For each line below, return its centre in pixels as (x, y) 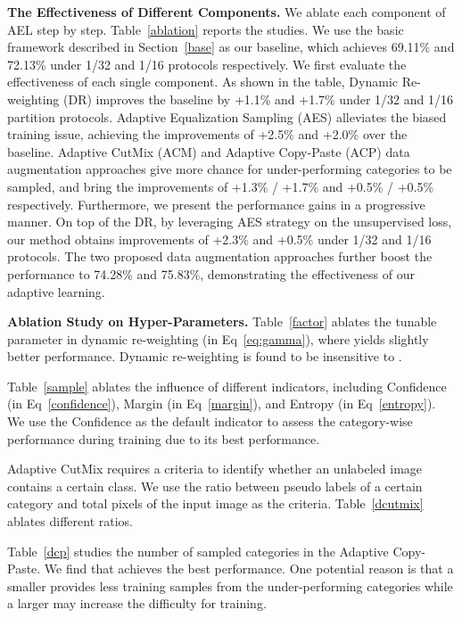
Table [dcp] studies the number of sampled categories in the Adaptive (198, 551)
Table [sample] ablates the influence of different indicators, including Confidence (227, 386)
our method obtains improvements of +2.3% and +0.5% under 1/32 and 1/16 (219, 239)
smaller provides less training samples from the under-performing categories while (230, 585)
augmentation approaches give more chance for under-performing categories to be (230, 169)
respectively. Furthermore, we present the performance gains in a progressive (216, 204)
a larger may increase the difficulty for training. (137, 603)
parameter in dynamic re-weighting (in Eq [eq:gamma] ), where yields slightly (218, 338)
